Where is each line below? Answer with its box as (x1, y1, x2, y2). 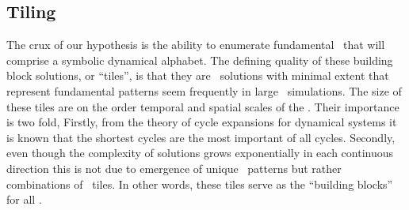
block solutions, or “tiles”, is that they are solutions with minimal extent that (6, 67, 389, 84)
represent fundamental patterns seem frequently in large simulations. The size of (6, 82, 402, 99)
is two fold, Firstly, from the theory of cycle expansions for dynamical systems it (6, 114, 397, 130)
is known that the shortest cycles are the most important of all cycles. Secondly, (6, 129, 396, 145)
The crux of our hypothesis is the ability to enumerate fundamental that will (6, 36, 385, 53)
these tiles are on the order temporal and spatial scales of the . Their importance (6, 98, 399, 114)
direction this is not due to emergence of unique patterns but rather (6, 159, 342, 176)
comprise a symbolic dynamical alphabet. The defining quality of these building (6, 51, 393, 68)
